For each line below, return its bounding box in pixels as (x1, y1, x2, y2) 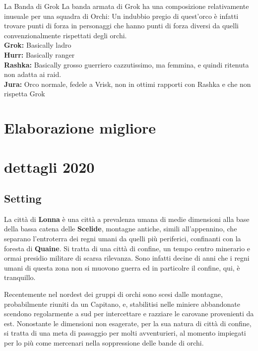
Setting (4, 191, 42, 206)
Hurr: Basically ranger (4, 49, 75, 60)
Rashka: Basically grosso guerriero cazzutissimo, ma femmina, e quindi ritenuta (4, 59, 249, 70)
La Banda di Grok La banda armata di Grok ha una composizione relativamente (4, 1, 249, 11)
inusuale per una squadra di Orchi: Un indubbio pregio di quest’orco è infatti (4, 10, 239, 21)
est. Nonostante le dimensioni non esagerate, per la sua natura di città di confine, (4, 318, 252, 328)
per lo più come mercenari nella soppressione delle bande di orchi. (4, 338, 204, 348)
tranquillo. (4, 272, 36, 282)
